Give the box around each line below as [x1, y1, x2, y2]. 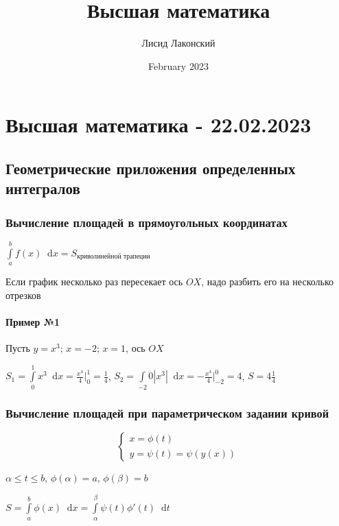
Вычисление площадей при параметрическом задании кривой [5, 404, 329, 421]
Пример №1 [5, 314, 60, 328]
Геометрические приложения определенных [5, 157, 296, 178]
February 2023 [148, 58, 209, 73]
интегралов [5, 178, 80, 199]
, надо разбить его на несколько [201, 274, 334, 289]
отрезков [5, 287, 41, 302]
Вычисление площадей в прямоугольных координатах [5, 213, 288, 230]
